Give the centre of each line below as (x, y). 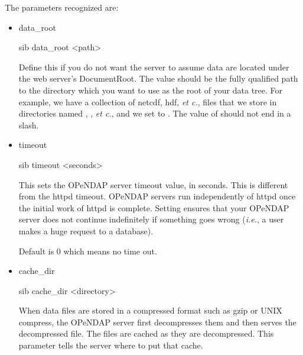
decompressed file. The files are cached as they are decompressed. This (146, 333)
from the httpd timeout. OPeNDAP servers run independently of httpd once (157, 196)
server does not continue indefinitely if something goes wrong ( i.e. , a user (151, 219)
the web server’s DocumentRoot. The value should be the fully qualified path (158, 78)
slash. (29, 125)
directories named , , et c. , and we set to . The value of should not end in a (155, 113)
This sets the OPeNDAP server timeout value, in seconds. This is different (153, 184)
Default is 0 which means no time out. (88, 251)
